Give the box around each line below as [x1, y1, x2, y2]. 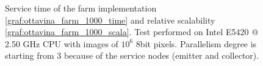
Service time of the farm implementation [5, 2, 157, 14]
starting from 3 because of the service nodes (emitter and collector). [5, 49, 259, 62]
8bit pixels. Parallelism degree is [135, 37, 257, 50]
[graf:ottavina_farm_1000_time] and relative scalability [5, 13, 215, 26]
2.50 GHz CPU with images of [5, 37, 118, 50]
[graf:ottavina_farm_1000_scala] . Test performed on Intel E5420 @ [5, 25, 259, 38]
